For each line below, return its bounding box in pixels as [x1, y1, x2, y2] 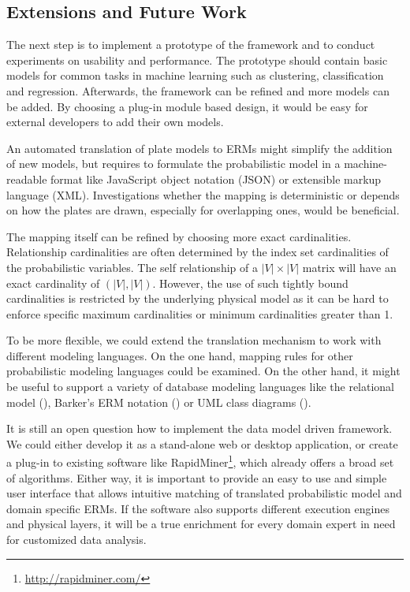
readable [6, 170, 47, 187]
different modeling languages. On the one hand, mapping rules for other [6, 347, 353, 363]
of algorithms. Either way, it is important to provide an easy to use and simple [6, 469, 387, 486]
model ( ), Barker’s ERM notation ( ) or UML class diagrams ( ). [6, 393, 311, 410]
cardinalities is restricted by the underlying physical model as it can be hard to [6, 290, 389, 307]
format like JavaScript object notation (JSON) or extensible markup [50, 170, 382, 187]
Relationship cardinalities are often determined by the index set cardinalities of [6, 244, 389, 260]
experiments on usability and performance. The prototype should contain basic [6, 51, 388, 68]
